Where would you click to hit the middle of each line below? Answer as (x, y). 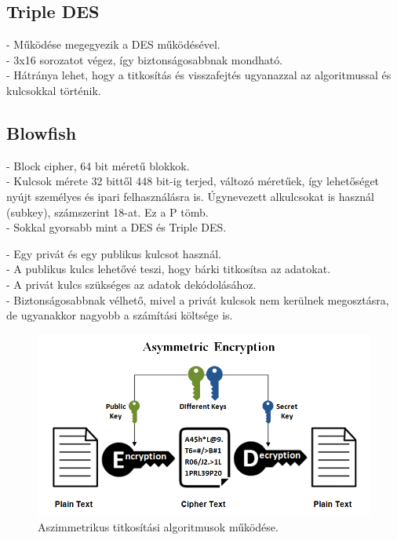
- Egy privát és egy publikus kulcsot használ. (114, 253)
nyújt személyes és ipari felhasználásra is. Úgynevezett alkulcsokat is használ (190, 196)
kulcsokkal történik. (54, 90)
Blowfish (42, 132)
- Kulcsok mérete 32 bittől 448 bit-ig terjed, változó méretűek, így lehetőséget (193, 181)
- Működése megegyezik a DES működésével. (113, 44)
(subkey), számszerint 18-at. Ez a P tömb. (107, 212)
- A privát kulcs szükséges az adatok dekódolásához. (131, 284)
